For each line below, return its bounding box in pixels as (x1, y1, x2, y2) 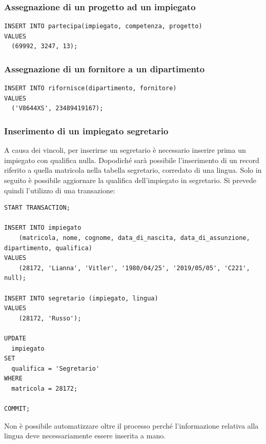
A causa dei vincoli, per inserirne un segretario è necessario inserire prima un (4, 145, 246, 155)
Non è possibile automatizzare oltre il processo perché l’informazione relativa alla (4, 420, 259, 431)
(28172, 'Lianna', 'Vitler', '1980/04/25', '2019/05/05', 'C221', (18, 264, 250, 272)
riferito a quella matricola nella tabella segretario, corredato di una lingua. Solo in (4, 165, 262, 175)
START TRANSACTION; (4, 204, 70, 212)
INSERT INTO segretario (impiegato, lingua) (4, 294, 158, 302)
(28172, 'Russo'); (18, 314, 81, 322)
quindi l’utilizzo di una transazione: (4, 185, 115, 195)
